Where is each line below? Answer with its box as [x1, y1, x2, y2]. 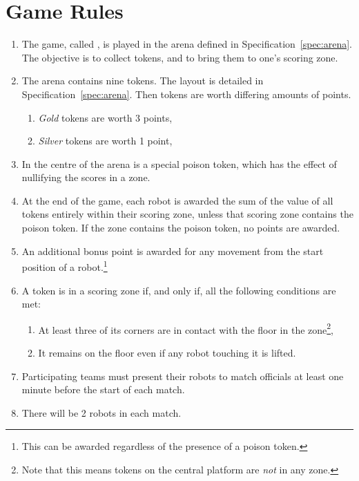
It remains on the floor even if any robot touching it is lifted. [38, 345, 296, 359]
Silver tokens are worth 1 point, [38, 133, 173, 148]
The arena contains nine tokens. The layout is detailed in [21, 73, 264, 88]
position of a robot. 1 [21, 258, 108, 274]
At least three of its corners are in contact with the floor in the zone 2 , [38, 320, 334, 337]
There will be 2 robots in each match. [21, 405, 182, 419]
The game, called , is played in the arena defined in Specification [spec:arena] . [21, 37, 353, 51]
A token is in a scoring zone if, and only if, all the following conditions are [21, 283, 336, 297]
